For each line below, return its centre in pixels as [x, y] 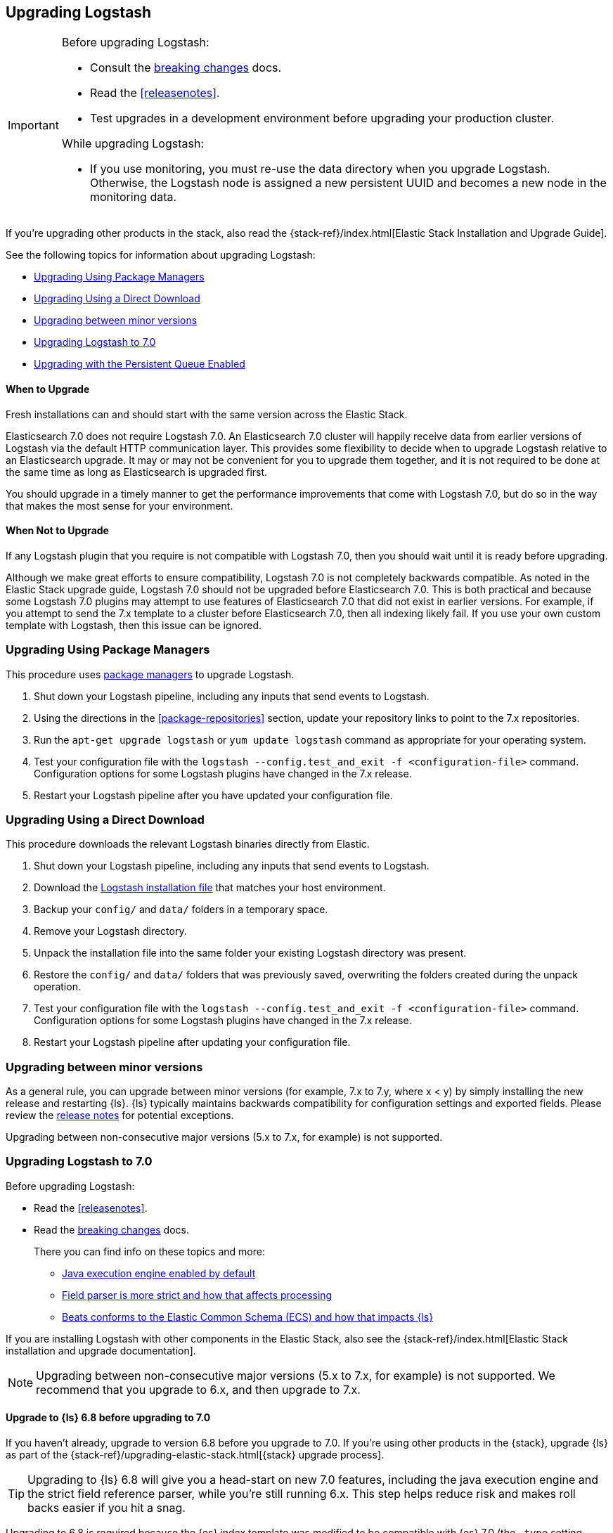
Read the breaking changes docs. [111, 1229]
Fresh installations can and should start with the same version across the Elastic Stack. [207, 414]
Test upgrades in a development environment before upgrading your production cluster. [322, 118]
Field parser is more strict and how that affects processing [197, 1295]
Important [33, 125]
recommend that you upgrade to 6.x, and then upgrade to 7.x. [198, 1389]
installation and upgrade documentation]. [101, 1350]
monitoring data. [133, 197]
